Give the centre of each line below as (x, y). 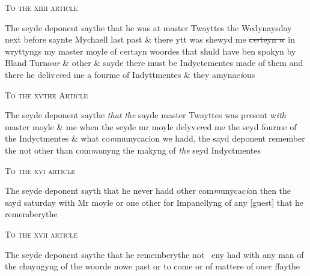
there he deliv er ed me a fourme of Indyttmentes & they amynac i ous (130, 74)
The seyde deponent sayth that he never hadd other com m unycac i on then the (148, 190)
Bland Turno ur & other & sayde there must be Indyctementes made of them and (154, 63)
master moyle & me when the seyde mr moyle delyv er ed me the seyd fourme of (151, 126)
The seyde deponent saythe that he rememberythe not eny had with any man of (154, 254)
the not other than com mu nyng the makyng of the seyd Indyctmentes (133, 150)
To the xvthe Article (47, 94)
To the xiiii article (41, 7)
